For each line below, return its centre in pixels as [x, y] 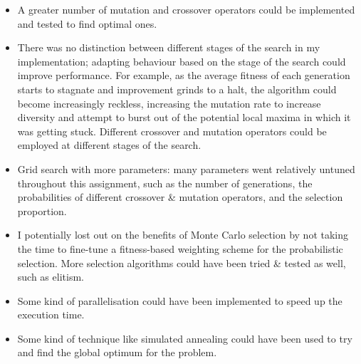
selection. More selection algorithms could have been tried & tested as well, [182, 262]
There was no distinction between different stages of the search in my [169, 47]
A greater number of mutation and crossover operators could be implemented [186, 9]
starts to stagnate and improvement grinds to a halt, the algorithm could [177, 89]
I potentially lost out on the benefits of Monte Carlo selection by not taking [183, 235]
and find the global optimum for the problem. [117, 352]
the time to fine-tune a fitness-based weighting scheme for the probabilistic [180, 248]
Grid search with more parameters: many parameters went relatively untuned [186, 168]
